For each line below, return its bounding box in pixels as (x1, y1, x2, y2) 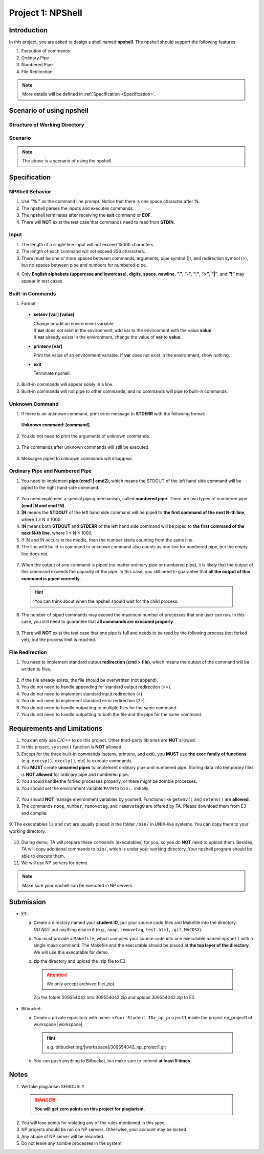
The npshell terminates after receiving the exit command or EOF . (21, 212, 152, 218)
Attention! (46, 972, 68, 978)
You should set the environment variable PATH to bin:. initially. (21, 785, 150, 791)
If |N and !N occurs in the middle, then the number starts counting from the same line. (21, 537, 194, 543)
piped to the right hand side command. (21, 485, 100, 490)
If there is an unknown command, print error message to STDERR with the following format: (21, 410, 205, 416)
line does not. (21, 551, 49, 557)
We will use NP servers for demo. (21, 860, 89, 866)
